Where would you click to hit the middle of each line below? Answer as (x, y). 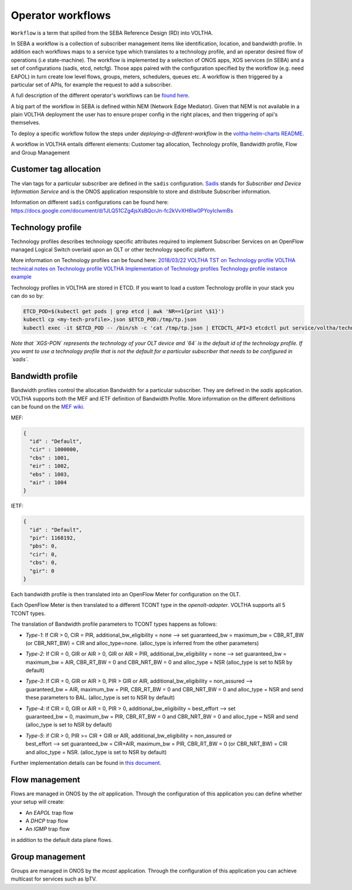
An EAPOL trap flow (49, 812)
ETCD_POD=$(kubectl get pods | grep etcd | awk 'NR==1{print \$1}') (124, 311)
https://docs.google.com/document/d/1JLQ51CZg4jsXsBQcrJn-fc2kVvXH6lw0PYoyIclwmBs (122, 210)
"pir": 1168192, (53, 538)
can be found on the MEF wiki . (48, 407)
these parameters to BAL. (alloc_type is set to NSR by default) (100, 698)
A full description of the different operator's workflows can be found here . (100, 95)
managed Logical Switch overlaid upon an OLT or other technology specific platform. (114, 249)
